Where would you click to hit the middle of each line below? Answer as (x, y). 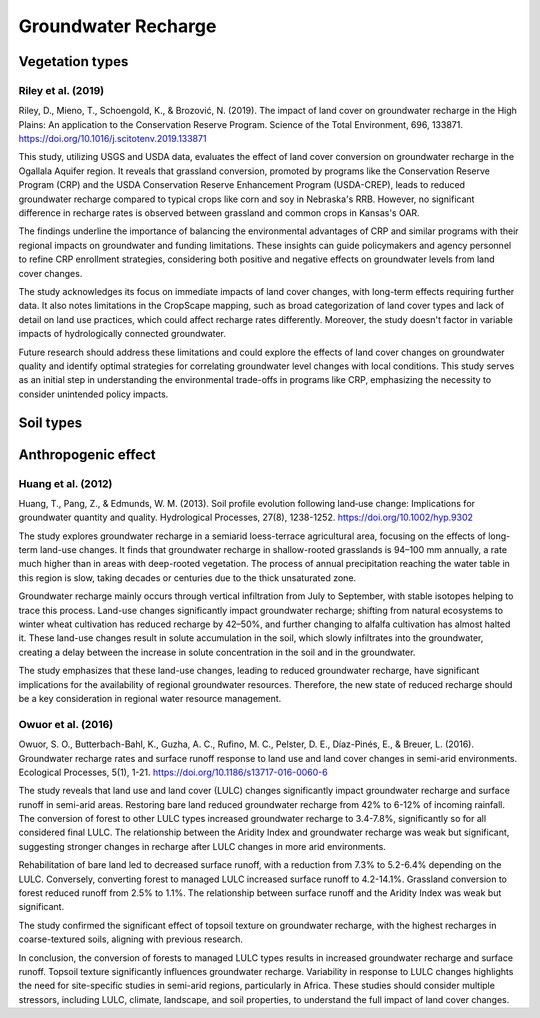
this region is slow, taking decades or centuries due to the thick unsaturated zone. (187, 577)
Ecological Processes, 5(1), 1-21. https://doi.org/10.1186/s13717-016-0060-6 (173, 772)
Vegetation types (73, 61)
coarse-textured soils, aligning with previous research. (131, 939)
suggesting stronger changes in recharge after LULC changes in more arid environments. (202, 846)
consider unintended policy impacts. (93, 394)
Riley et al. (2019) (61, 90)
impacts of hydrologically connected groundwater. (122, 334)
